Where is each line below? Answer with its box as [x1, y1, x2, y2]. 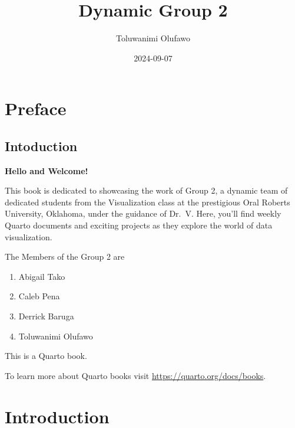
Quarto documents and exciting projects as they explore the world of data [5, 219, 273, 231]
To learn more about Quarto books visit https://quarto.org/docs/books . [5, 369, 266, 381]
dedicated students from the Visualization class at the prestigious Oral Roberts [5, 195, 290, 208]
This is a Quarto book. [5, 349, 87, 362]
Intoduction [5, 136, 78, 155]
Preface [5, 96, 67, 120]
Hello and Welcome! [5, 164, 88, 177]
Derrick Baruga [18, 310, 74, 322]
